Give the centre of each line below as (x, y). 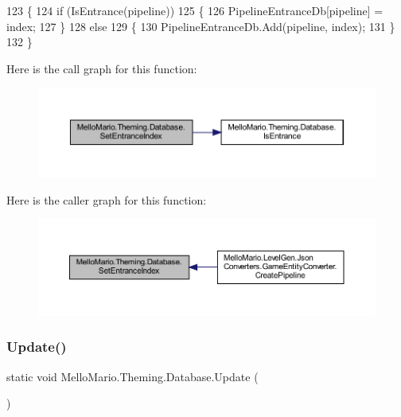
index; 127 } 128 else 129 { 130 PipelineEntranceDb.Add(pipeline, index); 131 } (201, 26)
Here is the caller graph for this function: (107, 199)
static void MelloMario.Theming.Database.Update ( (132, 376)
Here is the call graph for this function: (102, 68)
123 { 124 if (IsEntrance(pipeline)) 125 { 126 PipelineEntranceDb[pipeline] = (195, 10)
